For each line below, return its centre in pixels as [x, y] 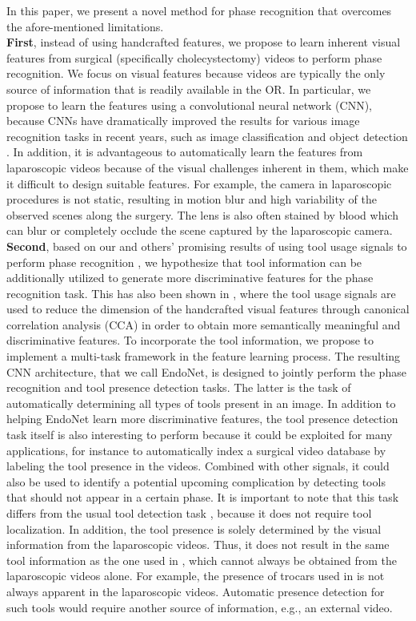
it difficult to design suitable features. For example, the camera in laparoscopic [199, 183]
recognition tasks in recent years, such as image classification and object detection [207, 136]
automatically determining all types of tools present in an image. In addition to [201, 403]
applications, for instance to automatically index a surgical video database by [196, 450]
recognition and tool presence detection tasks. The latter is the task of [179, 387]
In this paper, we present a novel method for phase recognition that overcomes [199, 10]
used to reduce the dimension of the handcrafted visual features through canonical [208, 309]
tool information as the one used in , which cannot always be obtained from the [202, 560]
